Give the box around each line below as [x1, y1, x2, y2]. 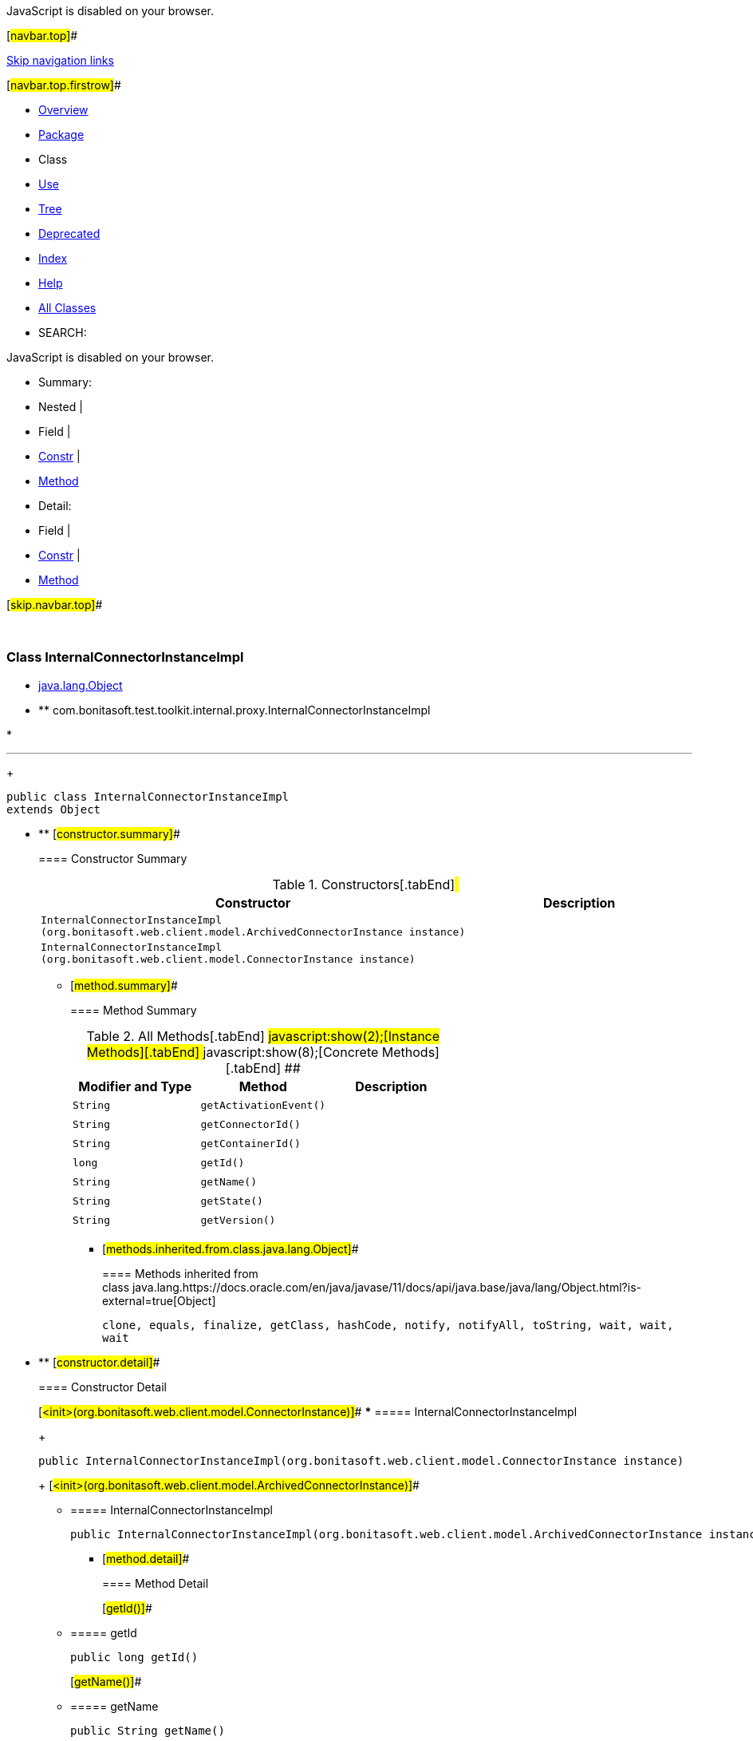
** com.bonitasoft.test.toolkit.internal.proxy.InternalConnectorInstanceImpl [38, 702, 431, 717]
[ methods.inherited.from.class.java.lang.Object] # [102, 1241, 359, 1256]
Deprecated [38, 227, 101, 240]
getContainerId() [200, 1138, 301, 1150]
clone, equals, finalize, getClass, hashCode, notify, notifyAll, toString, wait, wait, [102, 1318, 674, 1331]
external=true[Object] [102, 1293, 216, 1308]
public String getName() [70, 1723, 225, 1737]
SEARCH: [38, 326, 87, 339]
